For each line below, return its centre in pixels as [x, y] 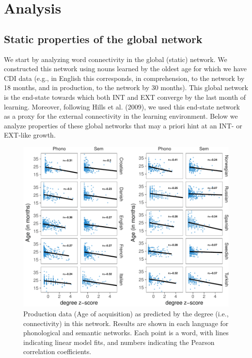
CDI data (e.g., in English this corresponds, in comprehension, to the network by [124, 78]
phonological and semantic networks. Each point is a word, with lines [126, 333]
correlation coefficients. [57, 351]
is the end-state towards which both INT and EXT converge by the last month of [125, 97]
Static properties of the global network [103, 39]
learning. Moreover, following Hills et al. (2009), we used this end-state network [122, 106]
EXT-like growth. [30, 135]
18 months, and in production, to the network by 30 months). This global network [126, 87]
